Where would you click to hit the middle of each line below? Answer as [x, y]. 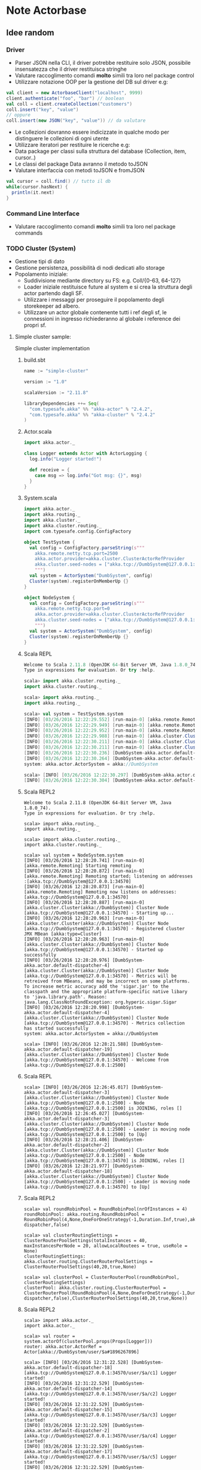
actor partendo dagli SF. [54, 293]
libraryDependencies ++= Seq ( [62, 403]
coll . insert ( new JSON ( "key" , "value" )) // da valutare [76, 121]
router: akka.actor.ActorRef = [63, 1347]
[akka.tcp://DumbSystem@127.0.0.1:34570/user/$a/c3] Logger [100, 1415]
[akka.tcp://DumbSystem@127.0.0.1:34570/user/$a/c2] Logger [100, 1394]
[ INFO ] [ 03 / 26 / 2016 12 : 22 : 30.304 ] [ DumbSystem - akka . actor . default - [110, 780]
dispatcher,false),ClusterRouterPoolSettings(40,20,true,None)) [106, 1298]
